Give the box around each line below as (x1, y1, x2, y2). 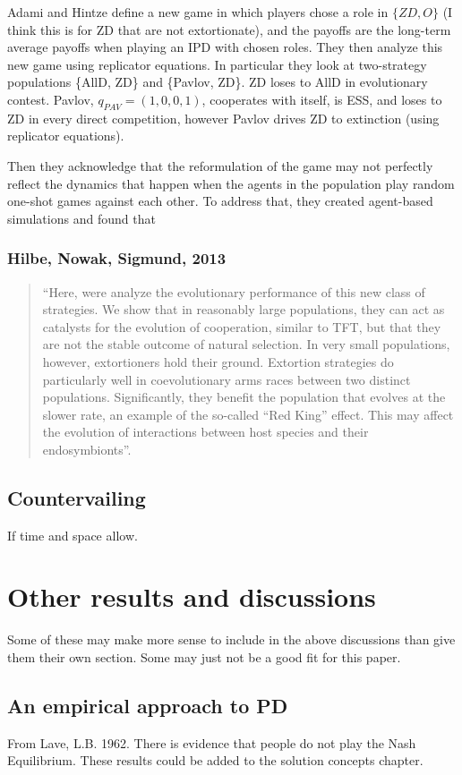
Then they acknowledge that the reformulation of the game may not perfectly (7, 156, 433, 175)
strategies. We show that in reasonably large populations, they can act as (42, 300, 445, 319)
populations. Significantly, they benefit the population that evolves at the (42, 387, 446, 406)
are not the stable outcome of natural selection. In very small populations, (42, 335, 450, 353)
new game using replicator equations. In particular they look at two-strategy (7, 55, 427, 73)
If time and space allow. (7, 525, 138, 544)
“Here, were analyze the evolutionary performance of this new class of (42, 282, 425, 301)
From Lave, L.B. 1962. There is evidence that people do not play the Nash (7, 733, 416, 752)
